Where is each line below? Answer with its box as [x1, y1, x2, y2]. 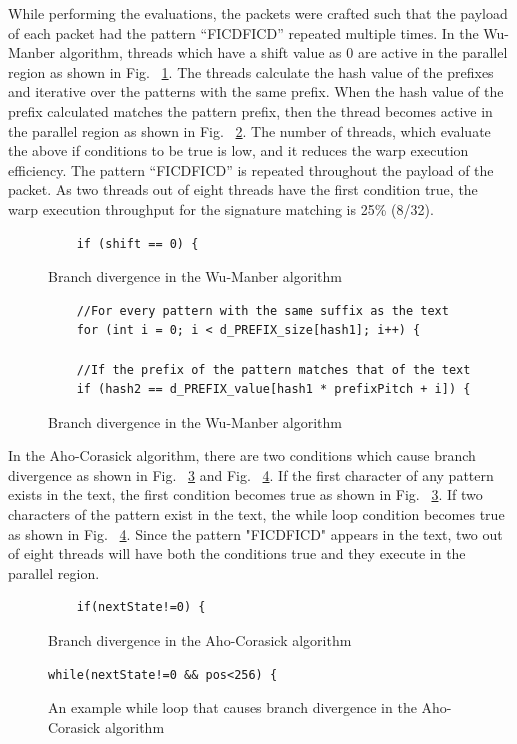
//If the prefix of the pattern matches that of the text [76, 362, 471, 377]
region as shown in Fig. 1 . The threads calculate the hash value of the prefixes [8, 61, 494, 82]
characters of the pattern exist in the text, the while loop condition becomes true [8, 504, 505, 525]
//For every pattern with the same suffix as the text [76, 303, 449, 318]
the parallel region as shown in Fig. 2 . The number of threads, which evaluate [8, 120, 491, 141]
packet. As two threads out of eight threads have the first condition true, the [8, 179, 478, 200]
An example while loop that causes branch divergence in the [48, 697, 417, 718]
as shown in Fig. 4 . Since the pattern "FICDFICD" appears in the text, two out [8, 523, 503, 544]
